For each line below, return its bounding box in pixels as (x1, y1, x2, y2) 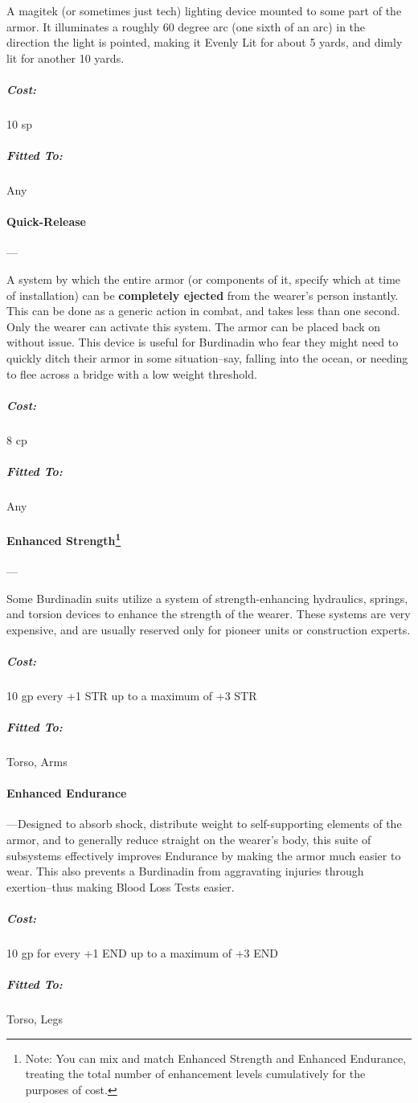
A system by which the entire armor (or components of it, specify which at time (6, 271, 401, 288)
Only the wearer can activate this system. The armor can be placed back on (6, 318, 381, 334)
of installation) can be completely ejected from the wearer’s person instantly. (6, 286, 399, 303)
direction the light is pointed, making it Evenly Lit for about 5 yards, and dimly (6, 34, 403, 51)
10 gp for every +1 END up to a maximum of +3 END (6, 945, 279, 962)
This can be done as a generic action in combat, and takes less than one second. (6, 302, 400, 319)
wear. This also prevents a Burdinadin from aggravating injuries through (6, 863, 364, 880)
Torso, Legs (6, 1011, 63, 1027)
